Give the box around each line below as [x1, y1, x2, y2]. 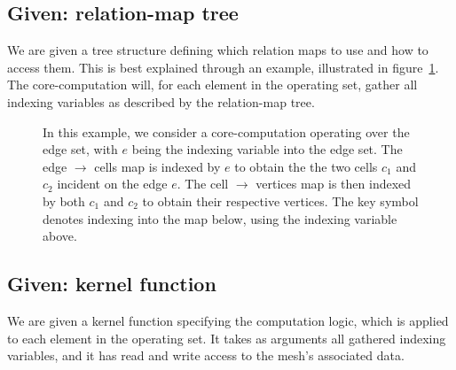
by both [43, 191, 85, 210]
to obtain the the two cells [234, 157, 378, 175]
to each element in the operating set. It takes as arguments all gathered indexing [7, 328, 446, 347]
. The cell [177, 174, 229, 193]
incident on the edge [57, 174, 168, 193]
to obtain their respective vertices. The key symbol [142, 191, 419, 210]
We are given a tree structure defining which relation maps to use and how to [7, 41, 428, 59]
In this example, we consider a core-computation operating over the [43, 122, 410, 141]
